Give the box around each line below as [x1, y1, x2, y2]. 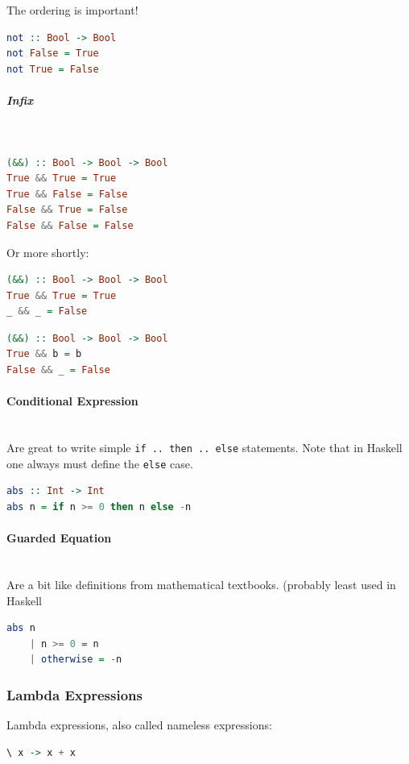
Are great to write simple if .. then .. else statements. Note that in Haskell [6, 439, 403, 456]
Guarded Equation [6, 529, 112, 546]
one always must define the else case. [6, 455, 193, 471]
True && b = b [6, 348, 82, 360]
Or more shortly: [6, 243, 89, 260]
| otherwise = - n [29, 654, 122, 666]
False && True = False [6, 204, 128, 216]
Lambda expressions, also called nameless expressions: [6, 716, 272, 733]
